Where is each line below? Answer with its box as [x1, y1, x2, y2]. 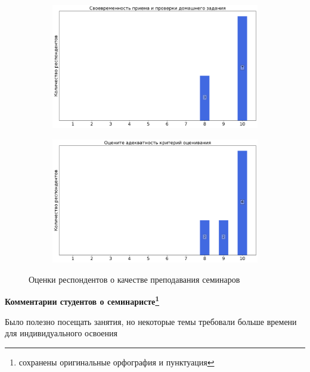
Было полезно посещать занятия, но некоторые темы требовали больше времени [5, 315, 297, 327]
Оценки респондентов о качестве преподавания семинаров [29, 273, 240, 285]
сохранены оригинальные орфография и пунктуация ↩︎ [18, 355, 215, 368]
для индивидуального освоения [5, 327, 117, 339]
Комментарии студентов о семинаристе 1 [5, 293, 160, 307]
